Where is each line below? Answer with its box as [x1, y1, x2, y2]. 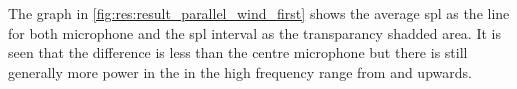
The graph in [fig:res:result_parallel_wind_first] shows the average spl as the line [8, 3, 510, 23]
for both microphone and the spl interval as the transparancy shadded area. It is [8, 22, 501, 43]
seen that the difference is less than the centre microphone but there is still [8, 42, 468, 63]
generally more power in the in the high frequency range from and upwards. [8, 61, 472, 82]
